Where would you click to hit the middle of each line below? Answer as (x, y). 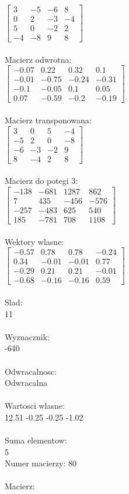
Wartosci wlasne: (35, 406)
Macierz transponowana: (48, 120)
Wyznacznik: (27, 336)
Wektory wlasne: (34, 241)
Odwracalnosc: (31, 371)
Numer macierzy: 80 (41, 463)
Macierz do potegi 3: (41, 181)
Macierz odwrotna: (38, 59)
